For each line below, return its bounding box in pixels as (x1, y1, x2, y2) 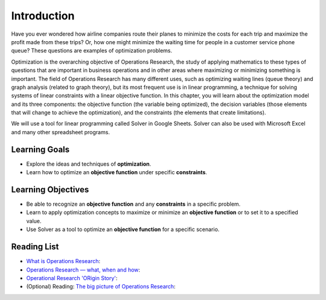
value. (26, 217, 42, 224)
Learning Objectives (11, 184, 89, 195)
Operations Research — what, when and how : (26, 266, 141, 273)
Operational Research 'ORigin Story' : (26, 274, 118, 281)
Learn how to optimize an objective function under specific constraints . (26, 169, 208, 176)
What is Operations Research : (26, 258, 101, 265)
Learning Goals (11, 144, 70, 154)
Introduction (11, 9, 75, 22)
